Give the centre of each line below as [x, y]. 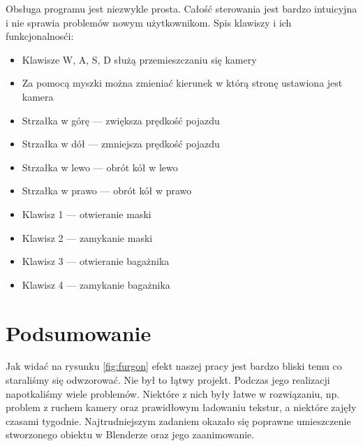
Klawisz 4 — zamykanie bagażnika [96, 284]
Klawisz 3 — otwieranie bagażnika [96, 261]
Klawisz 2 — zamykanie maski [87, 237]
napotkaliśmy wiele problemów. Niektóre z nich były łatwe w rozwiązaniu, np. [173, 393]
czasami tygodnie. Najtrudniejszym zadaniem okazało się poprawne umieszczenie [178, 420]
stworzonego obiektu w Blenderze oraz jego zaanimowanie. [130, 434]
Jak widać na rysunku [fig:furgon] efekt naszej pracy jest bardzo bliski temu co [174, 366]
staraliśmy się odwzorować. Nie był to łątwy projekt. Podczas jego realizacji [168, 380]
